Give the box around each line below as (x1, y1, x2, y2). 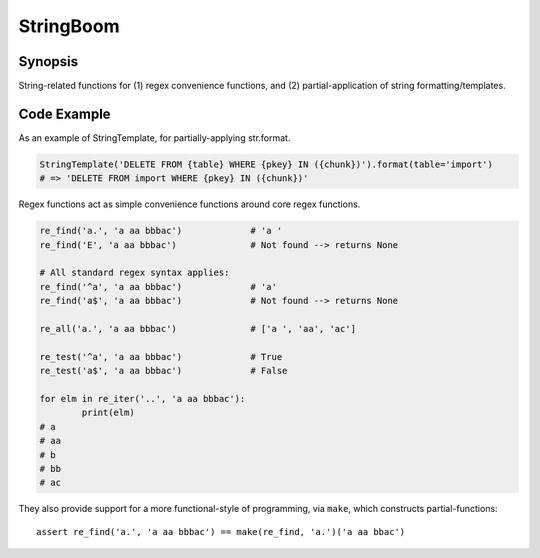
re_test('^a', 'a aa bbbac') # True (39, 351, 283, 362)
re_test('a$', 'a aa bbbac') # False (39, 365, 288, 377)
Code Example (18, 105, 111, 122)
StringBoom (18, 15, 120, 37)
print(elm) (81, 407, 135, 419)
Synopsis (18, 53, 79, 70)
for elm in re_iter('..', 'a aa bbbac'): (39, 393, 246, 404)
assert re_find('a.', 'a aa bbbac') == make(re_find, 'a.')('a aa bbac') (36, 526, 406, 537)
